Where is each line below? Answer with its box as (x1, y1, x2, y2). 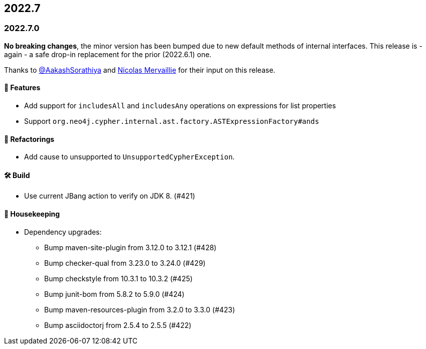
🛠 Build (4, 170, 30, 180)
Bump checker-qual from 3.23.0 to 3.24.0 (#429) (44, 258, 206, 267)
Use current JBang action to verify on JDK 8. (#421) (24, 192, 195, 201)
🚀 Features (4, 83, 41, 92)
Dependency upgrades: (24, 227, 102, 236)
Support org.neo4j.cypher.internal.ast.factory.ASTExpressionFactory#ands (24, 117, 319, 126)
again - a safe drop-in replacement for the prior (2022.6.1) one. (4, 50, 212, 59)
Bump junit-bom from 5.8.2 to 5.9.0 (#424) (44, 289, 185, 298)
